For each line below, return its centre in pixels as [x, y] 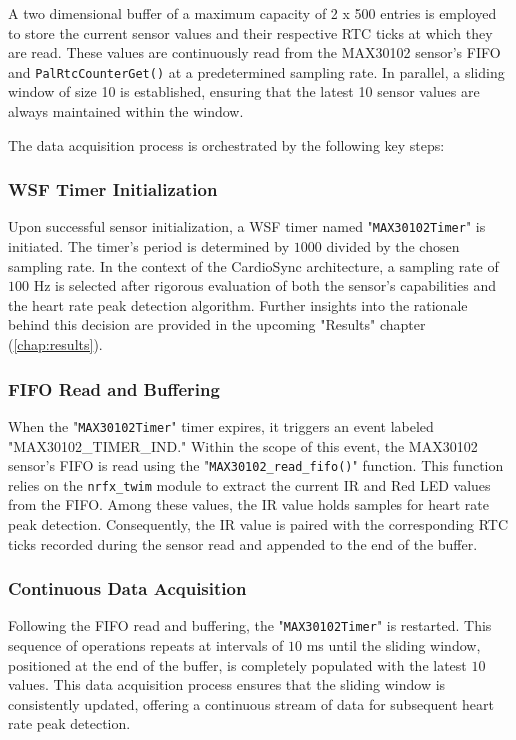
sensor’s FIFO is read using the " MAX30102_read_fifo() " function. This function [256, 465]
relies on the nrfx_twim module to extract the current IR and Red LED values [249, 484]
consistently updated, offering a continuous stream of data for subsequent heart [251, 703]
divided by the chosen [393, 246]
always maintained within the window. [126, 111]
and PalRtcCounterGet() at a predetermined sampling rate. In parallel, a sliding [256, 71]
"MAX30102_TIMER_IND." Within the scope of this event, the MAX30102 [243, 445]
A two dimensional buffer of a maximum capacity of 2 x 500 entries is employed [252, 13]
